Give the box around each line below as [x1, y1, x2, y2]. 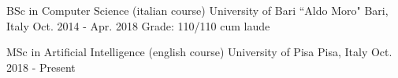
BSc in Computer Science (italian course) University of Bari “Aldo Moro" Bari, [6, 2, 389, 18]
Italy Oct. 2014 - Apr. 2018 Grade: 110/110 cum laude [6, 17, 270, 34]
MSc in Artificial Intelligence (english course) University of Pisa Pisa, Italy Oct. [6, 44, 392, 60]
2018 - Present [6, 58, 76, 75]
